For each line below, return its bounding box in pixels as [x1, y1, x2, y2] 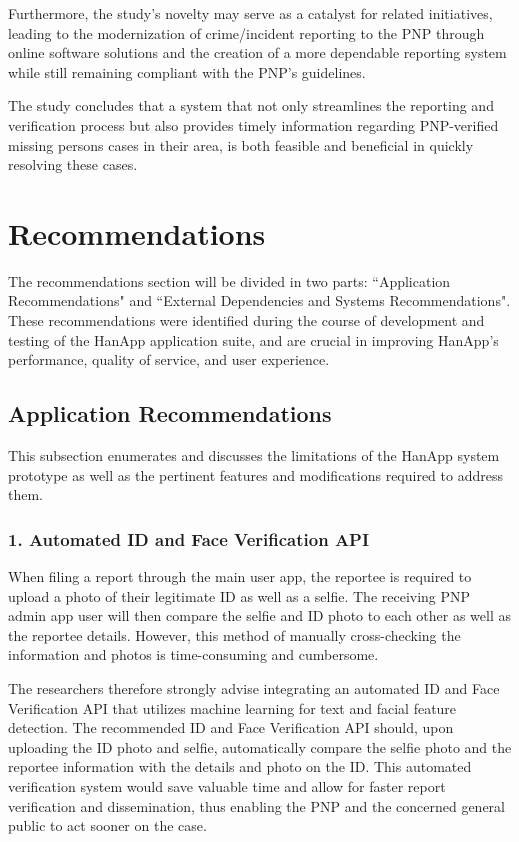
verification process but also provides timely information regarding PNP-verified [8, 114, 499, 135]
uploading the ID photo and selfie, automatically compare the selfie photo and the [8, 736, 512, 757]
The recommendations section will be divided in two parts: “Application [8, 270, 451, 291]
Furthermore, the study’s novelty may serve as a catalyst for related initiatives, [8, 3, 493, 23]
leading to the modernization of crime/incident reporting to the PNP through [8, 22, 485, 43]
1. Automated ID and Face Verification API [8, 526, 370, 551]
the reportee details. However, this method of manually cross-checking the [8, 624, 461, 645]
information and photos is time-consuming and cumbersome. [8, 644, 379, 665]
